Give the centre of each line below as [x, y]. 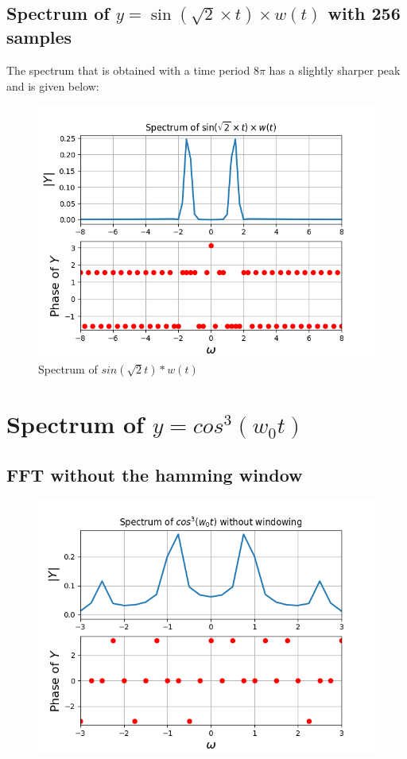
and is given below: [53, 85]
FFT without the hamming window [155, 474]
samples [39, 37]
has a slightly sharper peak [335, 70]
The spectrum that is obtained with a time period [128, 70]
